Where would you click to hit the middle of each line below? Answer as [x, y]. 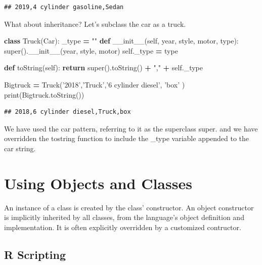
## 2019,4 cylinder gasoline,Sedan [64, 7]
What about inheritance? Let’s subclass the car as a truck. [95, 24]
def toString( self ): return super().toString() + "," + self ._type [103, 68]
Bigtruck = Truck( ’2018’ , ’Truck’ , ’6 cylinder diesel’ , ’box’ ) [95, 84]
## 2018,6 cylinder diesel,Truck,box [68, 112]
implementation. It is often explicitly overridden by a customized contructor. [123, 227]
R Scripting [35, 254]
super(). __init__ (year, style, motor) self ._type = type [91, 50]
